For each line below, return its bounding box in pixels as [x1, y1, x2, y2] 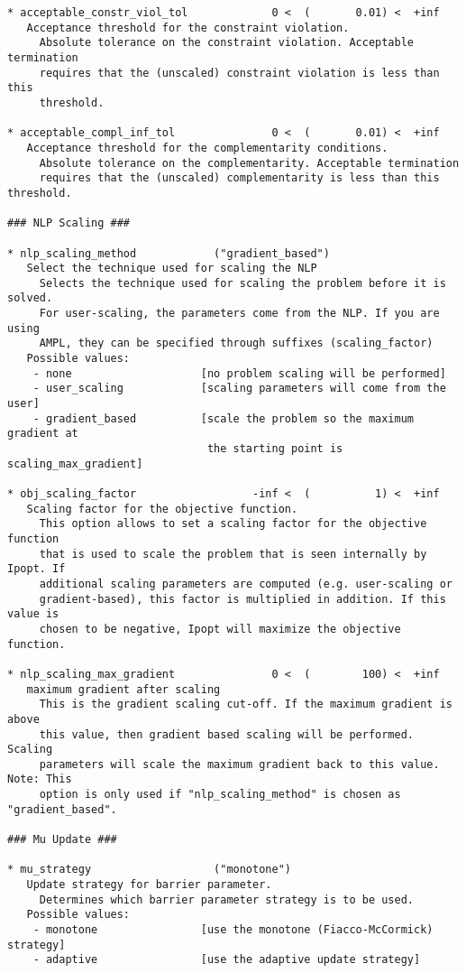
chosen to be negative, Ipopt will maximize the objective [39, 622, 401, 635]
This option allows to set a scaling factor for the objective [39, 517, 427, 531]
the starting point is [206, 442, 343, 456]
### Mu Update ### [7, 833, 117, 847]
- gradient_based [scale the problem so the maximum [32, 412, 415, 425]
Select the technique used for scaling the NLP [26, 262, 317, 275]
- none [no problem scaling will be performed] [32, 366, 446, 380]
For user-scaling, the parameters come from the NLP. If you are [39, 307, 440, 320]
